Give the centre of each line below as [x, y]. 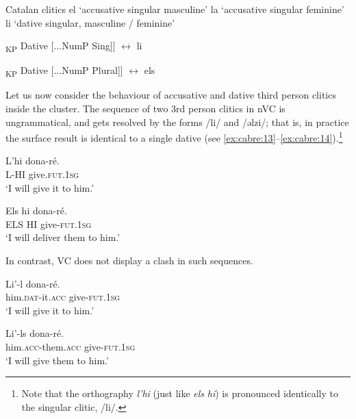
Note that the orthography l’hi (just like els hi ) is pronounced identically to [180, 393]
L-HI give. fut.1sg [42, 174]
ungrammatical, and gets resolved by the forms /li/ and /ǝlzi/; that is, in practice [177, 122]
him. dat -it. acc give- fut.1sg [63, 297]
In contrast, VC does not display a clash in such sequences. [129, 261]
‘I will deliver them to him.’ [63, 237]
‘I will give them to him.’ [57, 360]
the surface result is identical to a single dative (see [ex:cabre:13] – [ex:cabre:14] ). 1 [174, 137]
